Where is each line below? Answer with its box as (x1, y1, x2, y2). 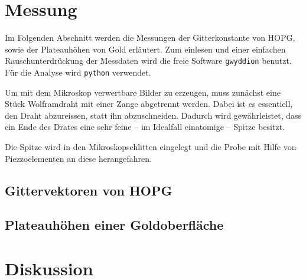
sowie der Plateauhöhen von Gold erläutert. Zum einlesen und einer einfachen (5, 43, 286, 55)
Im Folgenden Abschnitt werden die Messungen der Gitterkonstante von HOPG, (5, 31, 295, 44)
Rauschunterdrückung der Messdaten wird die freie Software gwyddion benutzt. (5, 54, 292, 67)
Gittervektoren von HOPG (5, 181, 172, 199)
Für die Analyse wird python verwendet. (5, 66, 151, 78)
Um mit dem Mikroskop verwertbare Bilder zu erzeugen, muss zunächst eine (5, 86, 281, 98)
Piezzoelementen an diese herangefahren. (5, 152, 152, 164)
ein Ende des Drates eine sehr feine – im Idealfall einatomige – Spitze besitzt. (5, 121, 285, 133)
